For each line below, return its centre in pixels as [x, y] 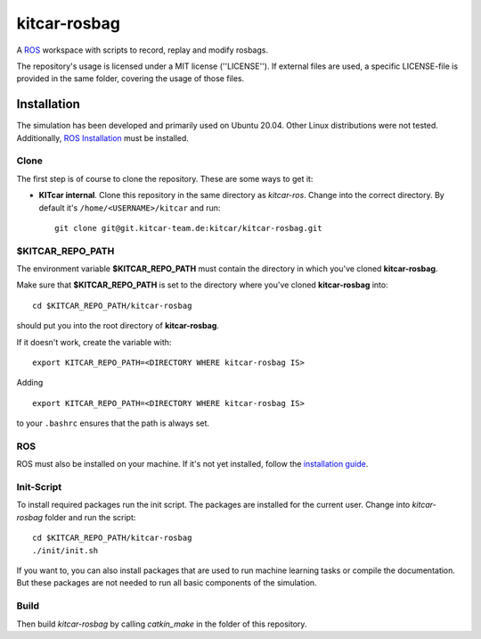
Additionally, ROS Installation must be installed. [102, 137]
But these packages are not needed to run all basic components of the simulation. [167, 583]
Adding [30, 383]
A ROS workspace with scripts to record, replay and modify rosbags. [143, 50]
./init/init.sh [65, 550]
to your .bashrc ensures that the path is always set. [113, 423]
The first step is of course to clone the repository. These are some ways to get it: [165, 178]
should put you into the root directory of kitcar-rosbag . [118, 326]
